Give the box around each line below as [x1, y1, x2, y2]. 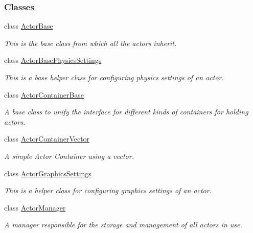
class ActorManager [4, 202, 66, 213]
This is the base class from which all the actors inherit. [4, 37, 177, 48]
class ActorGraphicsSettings [4, 168, 91, 178]
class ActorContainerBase [4, 89, 84, 100]
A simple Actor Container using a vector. [4, 150, 134, 161]
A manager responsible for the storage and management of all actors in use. [4, 219, 242, 230]
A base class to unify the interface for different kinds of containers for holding [4, 106, 248, 117]
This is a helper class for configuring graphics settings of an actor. [4, 185, 212, 196]
